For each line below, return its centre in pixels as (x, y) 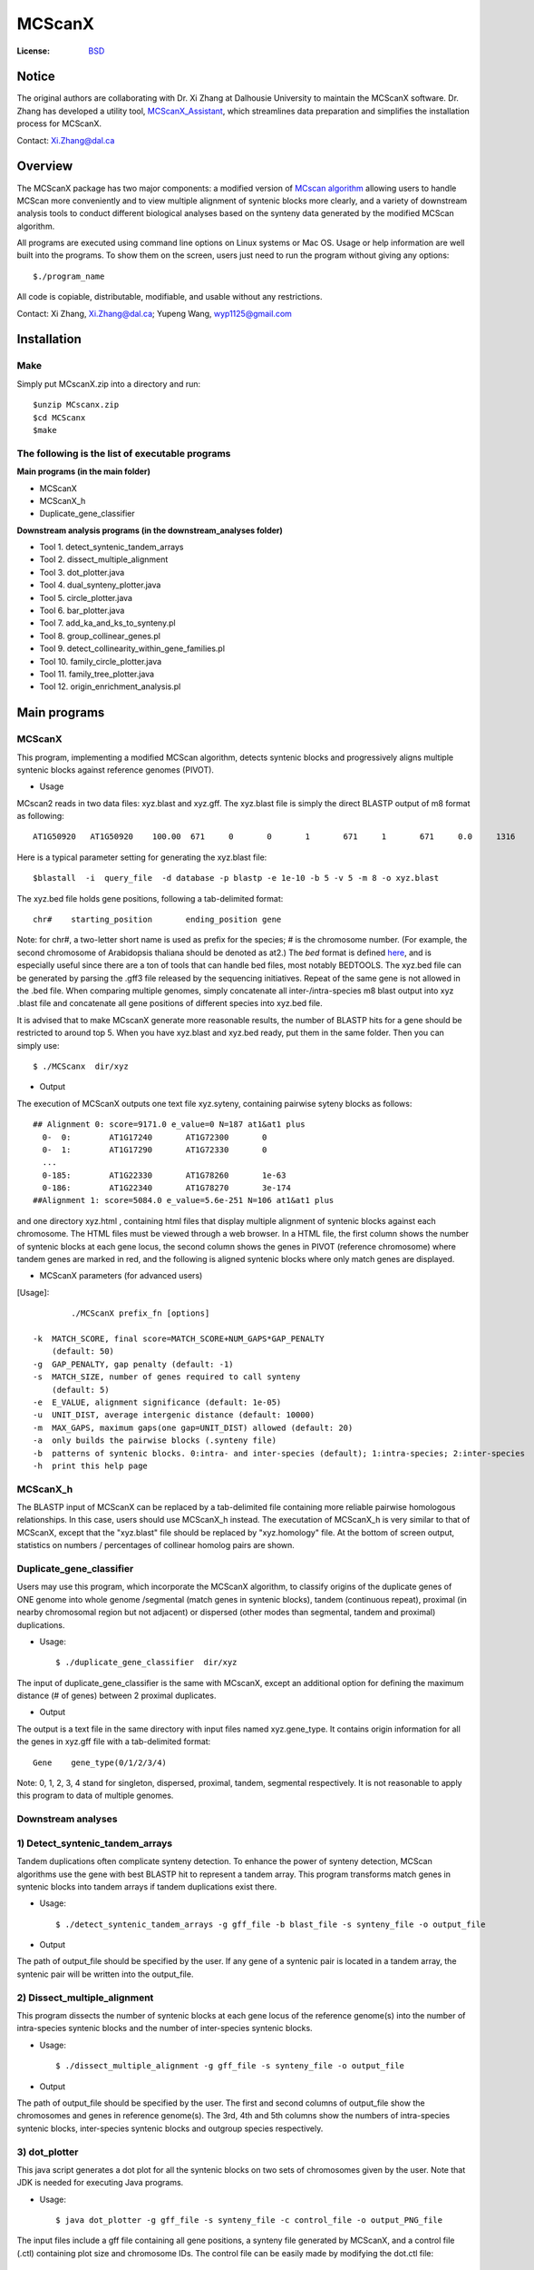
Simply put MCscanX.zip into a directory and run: (109, 384)
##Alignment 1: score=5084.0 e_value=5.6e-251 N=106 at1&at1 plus (184, 1200)
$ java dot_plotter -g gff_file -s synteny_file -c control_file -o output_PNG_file (249, 2221)
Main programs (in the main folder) (84, 471)
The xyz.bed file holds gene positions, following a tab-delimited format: (150, 898)
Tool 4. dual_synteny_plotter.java (100, 585)
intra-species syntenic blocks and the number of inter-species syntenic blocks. (165, 2028)
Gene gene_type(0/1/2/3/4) (100, 1762)
